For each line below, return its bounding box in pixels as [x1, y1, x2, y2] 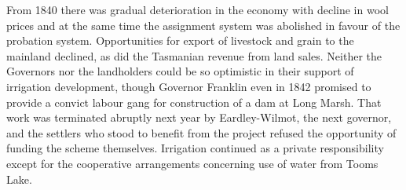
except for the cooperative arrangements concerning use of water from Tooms [6, 155, 379, 171]
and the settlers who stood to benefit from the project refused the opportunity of [6, 124, 397, 141]
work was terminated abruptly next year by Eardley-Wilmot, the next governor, [6, 109, 392, 126]
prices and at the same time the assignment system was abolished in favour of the [6, 16, 401, 33]
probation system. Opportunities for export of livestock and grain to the [6, 32, 354, 49]
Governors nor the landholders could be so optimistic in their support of [6, 63, 354, 79]
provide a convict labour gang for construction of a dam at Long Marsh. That [6, 93, 382, 110]
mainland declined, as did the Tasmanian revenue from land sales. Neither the [6, 47, 382, 64]
